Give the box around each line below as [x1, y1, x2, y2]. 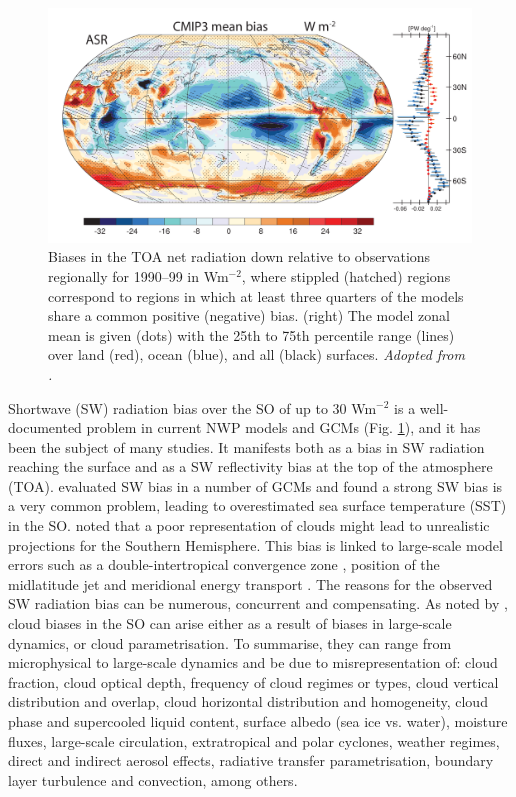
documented [8, 417, 82, 438]
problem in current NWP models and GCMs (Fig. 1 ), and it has [86, 417, 481, 438]
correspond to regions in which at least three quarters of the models [48, 285, 464, 306]
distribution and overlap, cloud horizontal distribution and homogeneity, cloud [8, 691, 488, 712]
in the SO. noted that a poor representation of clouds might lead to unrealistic [8, 515, 490, 536]
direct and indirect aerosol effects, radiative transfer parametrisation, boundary [8, 750, 494, 771]
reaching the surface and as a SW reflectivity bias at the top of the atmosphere [8, 456, 493, 477]
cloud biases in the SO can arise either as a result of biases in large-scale [8, 613, 452, 634]
